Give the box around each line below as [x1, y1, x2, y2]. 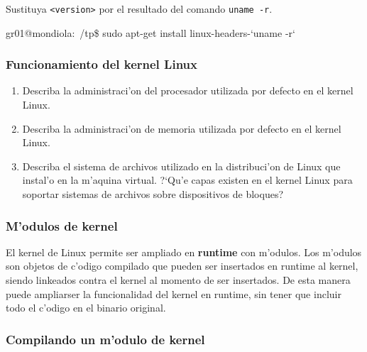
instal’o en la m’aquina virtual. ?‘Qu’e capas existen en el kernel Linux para [22, 172, 353, 187]
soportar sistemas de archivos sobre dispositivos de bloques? [22, 187, 284, 202]
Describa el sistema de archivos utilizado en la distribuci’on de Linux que [22, 158, 341, 173]
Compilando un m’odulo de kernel [6, 330, 205, 348]
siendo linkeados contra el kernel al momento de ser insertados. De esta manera [6, 273, 351, 287]
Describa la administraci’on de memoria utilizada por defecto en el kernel [22, 121, 341, 136]
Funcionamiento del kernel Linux [6, 55, 197, 73]
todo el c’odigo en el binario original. [6, 300, 166, 315]
